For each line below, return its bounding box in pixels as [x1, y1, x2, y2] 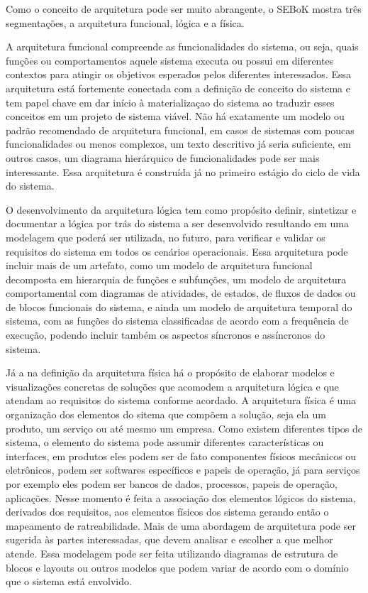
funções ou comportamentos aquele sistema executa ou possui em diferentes [6, 53, 334, 67]
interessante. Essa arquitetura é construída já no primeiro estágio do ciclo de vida [6, 164, 360, 179]
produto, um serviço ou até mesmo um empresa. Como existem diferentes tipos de [6, 420, 362, 435]
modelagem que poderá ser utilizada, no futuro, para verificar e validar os [6, 229, 325, 244]
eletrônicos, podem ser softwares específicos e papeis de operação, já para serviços [6, 462, 360, 477]
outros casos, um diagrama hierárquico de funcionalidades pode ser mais [6, 150, 320, 165]
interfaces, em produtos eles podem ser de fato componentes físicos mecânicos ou [6, 448, 357, 463]
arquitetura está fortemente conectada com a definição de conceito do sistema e [6, 80, 350, 95]
